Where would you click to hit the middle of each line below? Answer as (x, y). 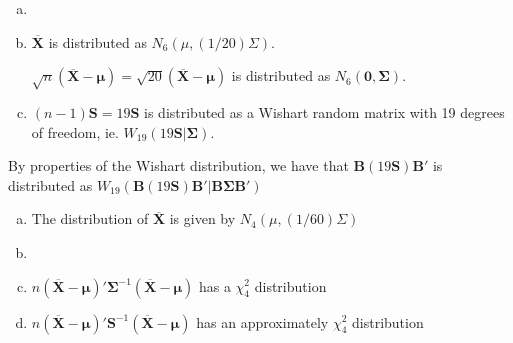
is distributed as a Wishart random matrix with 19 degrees (324, 111)
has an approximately (262, 321)
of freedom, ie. (75, 131)
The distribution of (90, 218)
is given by (202, 218)
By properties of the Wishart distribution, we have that (178, 165)
